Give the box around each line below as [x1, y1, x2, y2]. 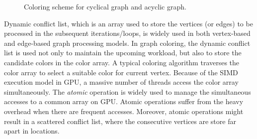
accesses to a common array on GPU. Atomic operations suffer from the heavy [4, 96, 244, 107]
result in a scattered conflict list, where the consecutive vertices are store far [4, 116, 236, 126]
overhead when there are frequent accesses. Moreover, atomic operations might [4, 106, 244, 116]
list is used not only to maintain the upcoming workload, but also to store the [4, 47, 242, 58]
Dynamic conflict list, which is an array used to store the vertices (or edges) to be [4, 18, 253, 28]
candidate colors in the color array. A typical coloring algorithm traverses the [4, 57, 240, 67]
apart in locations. [4, 126, 60, 136]
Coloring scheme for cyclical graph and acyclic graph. [24, 1, 186, 11]
